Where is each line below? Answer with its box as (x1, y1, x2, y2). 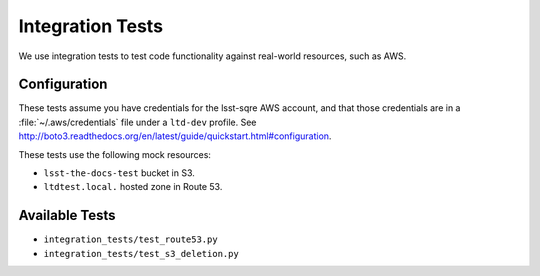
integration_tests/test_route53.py (43, 234, 219, 245)
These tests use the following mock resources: (18, 148, 212, 160)
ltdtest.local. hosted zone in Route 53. (43, 181, 223, 193)
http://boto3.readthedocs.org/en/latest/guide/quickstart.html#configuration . (18, 130, 332, 142)
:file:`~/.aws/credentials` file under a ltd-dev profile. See (18, 116, 257, 128)
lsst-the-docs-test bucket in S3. (43, 167, 195, 179)
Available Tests (18, 207, 116, 224)
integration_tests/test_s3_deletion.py (43, 248, 239, 259)
